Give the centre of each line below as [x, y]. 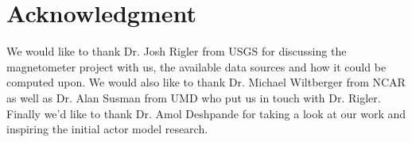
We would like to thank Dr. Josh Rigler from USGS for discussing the [177, 51]
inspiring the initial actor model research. [107, 129]
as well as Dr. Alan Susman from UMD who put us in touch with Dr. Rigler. [194, 97]
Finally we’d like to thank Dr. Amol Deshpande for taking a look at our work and [206, 113]
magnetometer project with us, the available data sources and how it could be [196, 66]
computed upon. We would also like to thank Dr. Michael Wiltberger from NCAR [206, 82]
